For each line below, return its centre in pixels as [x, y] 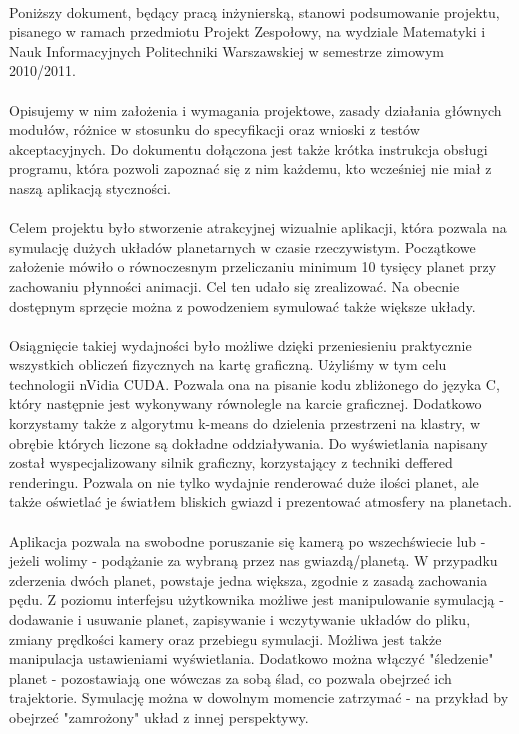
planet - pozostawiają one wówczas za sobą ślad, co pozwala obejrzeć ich [230, 677]
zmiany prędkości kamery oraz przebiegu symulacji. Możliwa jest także [225, 638]
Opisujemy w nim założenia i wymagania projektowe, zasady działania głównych [255, 109]
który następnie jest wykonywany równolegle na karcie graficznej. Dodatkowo [245, 403]
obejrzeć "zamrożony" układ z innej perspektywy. [159, 716]
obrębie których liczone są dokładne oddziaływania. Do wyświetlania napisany [248, 442]
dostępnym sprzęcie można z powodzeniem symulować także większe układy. [242, 305]
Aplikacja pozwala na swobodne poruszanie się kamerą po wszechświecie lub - [247, 540]
